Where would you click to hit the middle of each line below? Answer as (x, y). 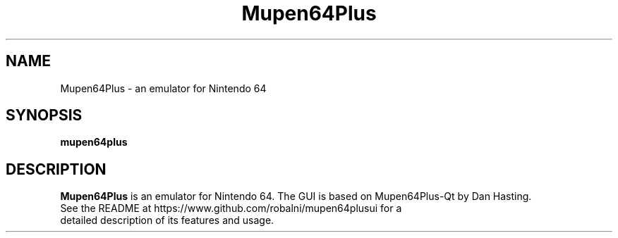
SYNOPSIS (44, 115)
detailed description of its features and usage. (167, 220)
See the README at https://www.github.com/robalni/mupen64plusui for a (231, 208)
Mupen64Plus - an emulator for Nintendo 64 (163, 88)
